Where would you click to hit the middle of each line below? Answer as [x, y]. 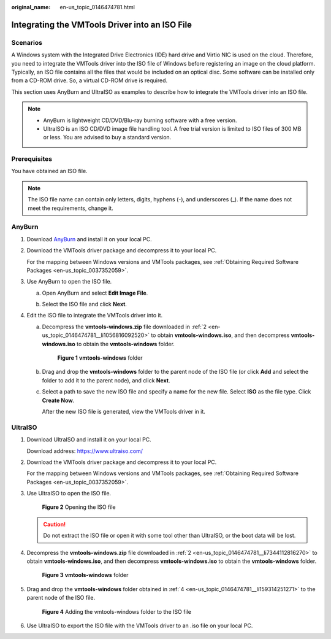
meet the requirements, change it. [70, 208]
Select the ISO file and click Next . [84, 304]
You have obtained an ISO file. [50, 171]
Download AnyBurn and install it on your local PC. [89, 239]
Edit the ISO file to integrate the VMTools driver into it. [95, 316]
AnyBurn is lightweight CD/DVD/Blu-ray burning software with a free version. [140, 120]
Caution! [55, 524]
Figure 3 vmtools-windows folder [85, 575]
